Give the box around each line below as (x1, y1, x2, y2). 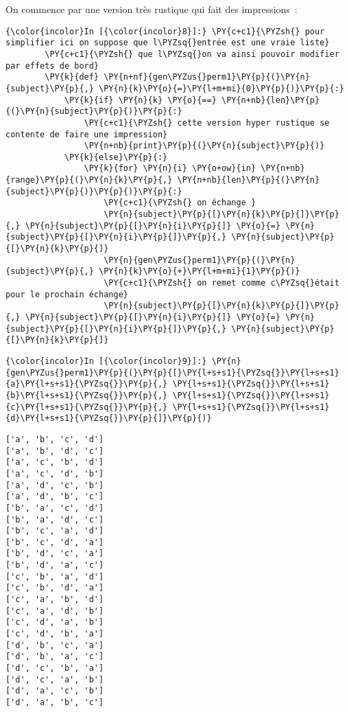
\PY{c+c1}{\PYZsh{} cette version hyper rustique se (84, 117, 330, 128)
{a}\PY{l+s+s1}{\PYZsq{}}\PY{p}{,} (5, 379, 168, 389)
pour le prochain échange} (5, 289, 128, 299)
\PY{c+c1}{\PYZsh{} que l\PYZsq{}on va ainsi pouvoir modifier (45, 49, 339, 59)
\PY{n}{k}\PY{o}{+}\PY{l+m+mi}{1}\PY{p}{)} (99, 266, 300, 277)
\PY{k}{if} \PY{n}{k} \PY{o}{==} (64, 95, 217, 105)
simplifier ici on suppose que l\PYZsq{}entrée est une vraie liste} (5, 38, 330, 48)
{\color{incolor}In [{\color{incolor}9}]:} (5, 356, 207, 366)
